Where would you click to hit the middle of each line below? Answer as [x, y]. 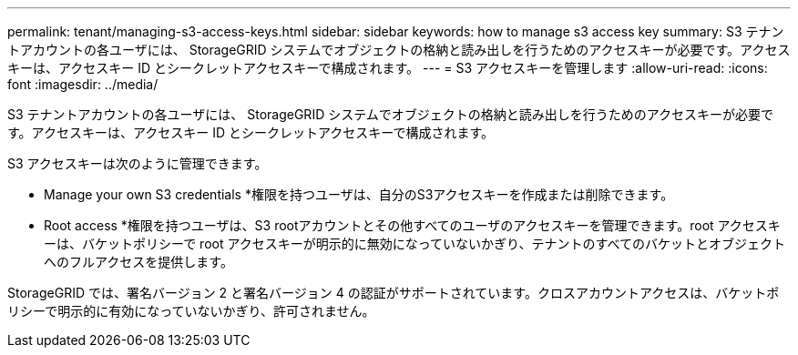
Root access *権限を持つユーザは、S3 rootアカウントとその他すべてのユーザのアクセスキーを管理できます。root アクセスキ [412, 225]
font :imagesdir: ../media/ [83, 84]
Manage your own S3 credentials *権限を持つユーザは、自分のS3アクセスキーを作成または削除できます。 [359, 194]
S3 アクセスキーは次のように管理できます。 [138, 163]
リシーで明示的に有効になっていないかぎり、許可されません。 [191, 311]
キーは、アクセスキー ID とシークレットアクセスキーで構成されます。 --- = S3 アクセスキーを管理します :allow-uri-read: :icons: [388, 68]
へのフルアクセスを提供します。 [138, 262]
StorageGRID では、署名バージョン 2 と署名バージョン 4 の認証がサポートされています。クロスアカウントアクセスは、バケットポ [394, 293]
